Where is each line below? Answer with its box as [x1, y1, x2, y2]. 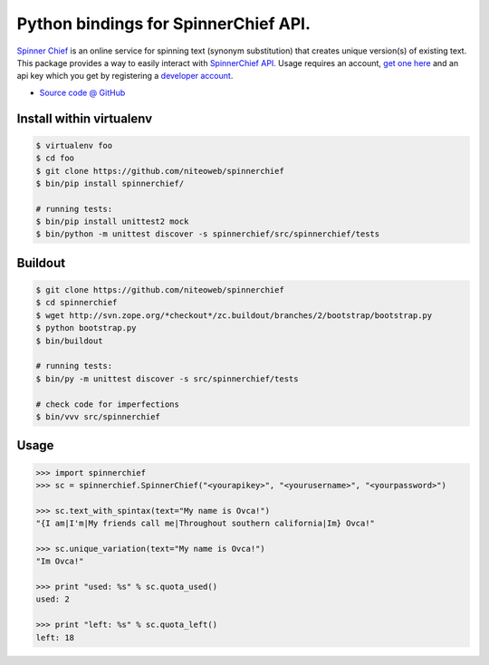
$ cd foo [35, 153, 75, 163]
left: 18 [35, 632, 75, 642]
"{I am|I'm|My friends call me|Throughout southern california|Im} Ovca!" [35, 518, 376, 529]
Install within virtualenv [16, 111, 153, 126]
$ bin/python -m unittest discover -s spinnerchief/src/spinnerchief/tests [35, 229, 380, 239]
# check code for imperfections [35, 399, 180, 410]
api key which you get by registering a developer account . [16, 71, 234, 82]
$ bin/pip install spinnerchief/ [35, 178, 185, 188]
